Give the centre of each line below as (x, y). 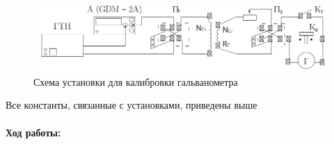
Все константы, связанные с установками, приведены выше (132, 105)
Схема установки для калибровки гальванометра (136, 81)
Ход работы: (33, 132)
